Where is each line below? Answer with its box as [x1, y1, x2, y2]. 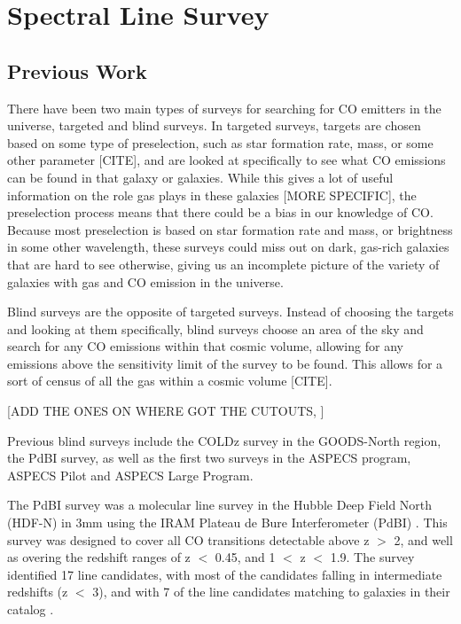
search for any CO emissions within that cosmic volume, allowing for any [7, 337, 403, 355]
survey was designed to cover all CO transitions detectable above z [7, 530, 370, 549]
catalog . [7, 600, 54, 619]
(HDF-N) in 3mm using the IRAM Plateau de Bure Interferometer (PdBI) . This [7, 513, 448, 532]
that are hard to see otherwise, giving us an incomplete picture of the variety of [7, 254, 440, 273]
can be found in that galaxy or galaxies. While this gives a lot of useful [7, 168, 394, 186]
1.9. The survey [330, 548, 415, 566]
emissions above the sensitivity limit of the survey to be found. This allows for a [7, 354, 443, 372]
